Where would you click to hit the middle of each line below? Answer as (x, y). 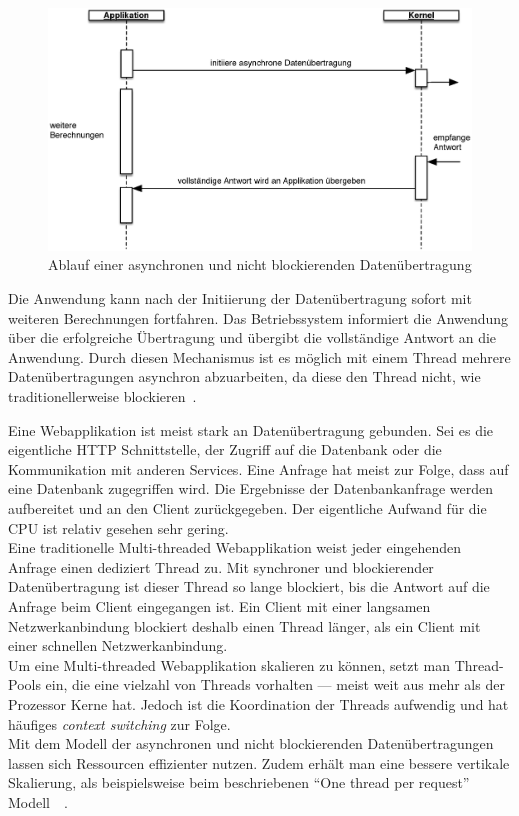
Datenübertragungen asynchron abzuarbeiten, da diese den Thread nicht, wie (244, 376)
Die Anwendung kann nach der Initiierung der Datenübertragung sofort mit (240, 298)
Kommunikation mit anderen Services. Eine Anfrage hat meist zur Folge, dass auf (258, 468)
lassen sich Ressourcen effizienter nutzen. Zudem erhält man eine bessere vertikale (259, 762)
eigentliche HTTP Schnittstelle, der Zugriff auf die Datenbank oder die (225, 449)
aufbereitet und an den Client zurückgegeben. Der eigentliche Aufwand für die (247, 508)
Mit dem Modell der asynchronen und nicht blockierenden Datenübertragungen (251, 743)
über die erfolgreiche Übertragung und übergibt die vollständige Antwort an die (252, 337)
